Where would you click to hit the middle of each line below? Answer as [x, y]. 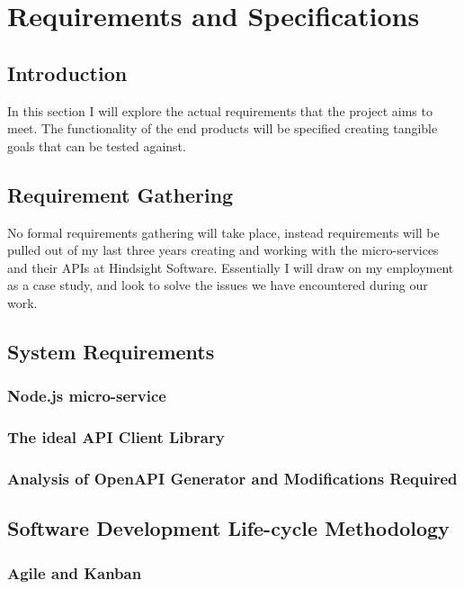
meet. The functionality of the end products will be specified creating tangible [223, 128]
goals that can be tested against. [97, 145]
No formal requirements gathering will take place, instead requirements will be [223, 232]
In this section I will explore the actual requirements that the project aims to [220, 110]
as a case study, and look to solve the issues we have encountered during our [218, 285]
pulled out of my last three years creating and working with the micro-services [223, 250]
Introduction [67, 72]
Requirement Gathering [120, 194]
